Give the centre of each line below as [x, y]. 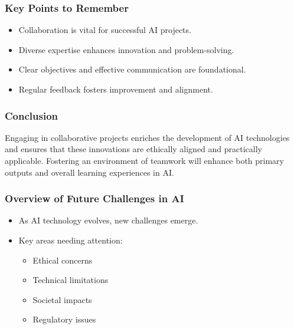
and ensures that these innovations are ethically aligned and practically [134, 149]
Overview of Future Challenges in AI [94, 198]
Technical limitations [71, 280]
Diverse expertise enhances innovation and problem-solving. [126, 49]
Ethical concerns [63, 260]
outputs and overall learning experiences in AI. [89, 172]
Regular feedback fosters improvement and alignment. [116, 89]
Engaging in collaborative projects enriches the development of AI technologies [147, 137]
